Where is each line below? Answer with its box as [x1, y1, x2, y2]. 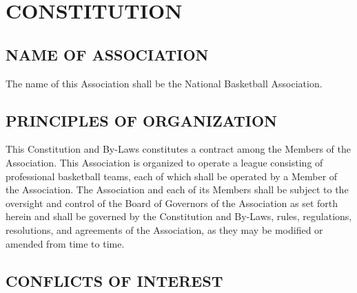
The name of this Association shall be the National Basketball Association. [6, 76, 323, 90]
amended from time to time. [6, 236, 125, 250]
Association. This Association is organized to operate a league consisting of [6, 155, 323, 169]
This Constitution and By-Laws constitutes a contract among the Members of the [6, 142, 351, 156]
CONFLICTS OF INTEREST [6, 270, 223, 291]
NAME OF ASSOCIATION [6, 43, 209, 65]
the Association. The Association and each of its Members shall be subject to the [6, 182, 349, 197]
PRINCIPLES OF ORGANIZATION [6, 109, 277, 131]
